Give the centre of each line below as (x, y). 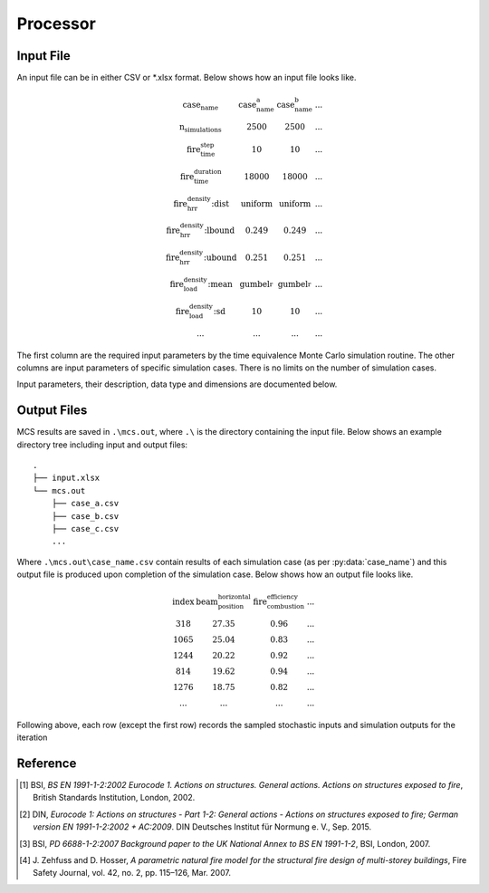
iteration (32, 737)
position (231, 607)
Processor (57, 24)
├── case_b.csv (85, 516)
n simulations (201, 128)
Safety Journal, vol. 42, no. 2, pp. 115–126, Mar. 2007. (132, 873)
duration (207, 172)
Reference (47, 763)
